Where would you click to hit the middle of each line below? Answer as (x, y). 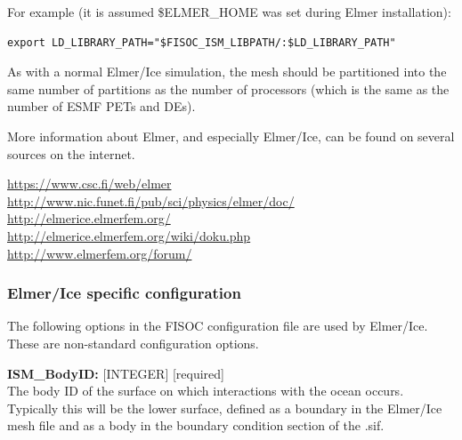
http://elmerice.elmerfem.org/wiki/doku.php (129, 235)
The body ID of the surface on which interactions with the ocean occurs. (206, 391)
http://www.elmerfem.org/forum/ (100, 253)
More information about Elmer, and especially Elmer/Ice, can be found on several (231, 136)
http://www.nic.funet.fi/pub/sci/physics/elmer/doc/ (151, 200)
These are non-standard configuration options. (133, 343)
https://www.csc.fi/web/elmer (89, 184)
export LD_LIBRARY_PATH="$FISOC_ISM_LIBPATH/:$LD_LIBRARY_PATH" (202, 42)
